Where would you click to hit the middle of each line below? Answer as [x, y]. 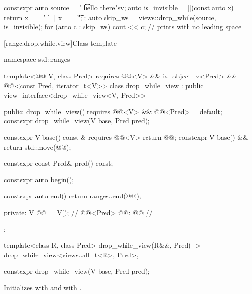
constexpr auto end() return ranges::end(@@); [73, 196]
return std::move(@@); [38, 147]
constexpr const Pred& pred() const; [59, 163]
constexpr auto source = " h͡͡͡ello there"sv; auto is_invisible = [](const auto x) [119, 7]
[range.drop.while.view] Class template [60, 43]
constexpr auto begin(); [39, 179]
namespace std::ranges [37, 59]
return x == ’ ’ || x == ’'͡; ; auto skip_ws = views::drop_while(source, [110, 17]
